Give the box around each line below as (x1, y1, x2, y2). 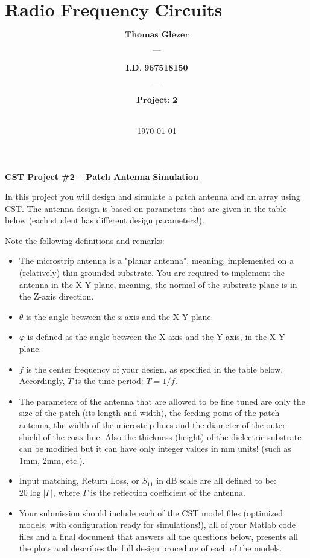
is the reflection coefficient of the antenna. (90, 486, 245, 498)
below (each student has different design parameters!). (5, 214, 204, 226)
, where (52, 486, 80, 498)
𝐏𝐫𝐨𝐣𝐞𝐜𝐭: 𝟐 (136, 96, 177, 105)
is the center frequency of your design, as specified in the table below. (26, 362, 283, 375)
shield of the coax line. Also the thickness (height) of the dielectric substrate (19, 430, 302, 443)
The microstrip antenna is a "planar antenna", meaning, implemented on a (19, 254, 294, 267)
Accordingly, (19, 374, 65, 387)
